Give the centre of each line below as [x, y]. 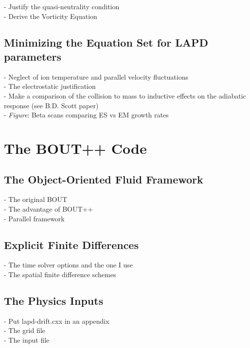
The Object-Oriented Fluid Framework [104, 179]
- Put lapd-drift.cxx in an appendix [57, 321]
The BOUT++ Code [75, 148]
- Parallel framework [34, 218]
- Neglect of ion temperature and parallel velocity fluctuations [96, 76]
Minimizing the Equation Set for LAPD [106, 42]
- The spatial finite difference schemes [60, 274]
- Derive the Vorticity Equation [51, 16]
